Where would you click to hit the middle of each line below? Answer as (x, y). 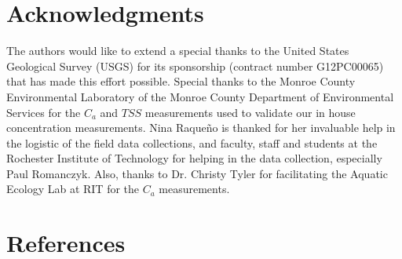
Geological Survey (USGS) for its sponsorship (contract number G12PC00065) (195, 66)
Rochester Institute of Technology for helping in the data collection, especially (194, 158)
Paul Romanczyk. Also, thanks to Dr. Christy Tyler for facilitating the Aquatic (197, 173)
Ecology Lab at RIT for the (73, 189)
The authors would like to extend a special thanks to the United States (178, 51)
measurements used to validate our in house (250, 112)
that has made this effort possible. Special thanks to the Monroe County (181, 81)
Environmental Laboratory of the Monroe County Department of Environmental (200, 96)
